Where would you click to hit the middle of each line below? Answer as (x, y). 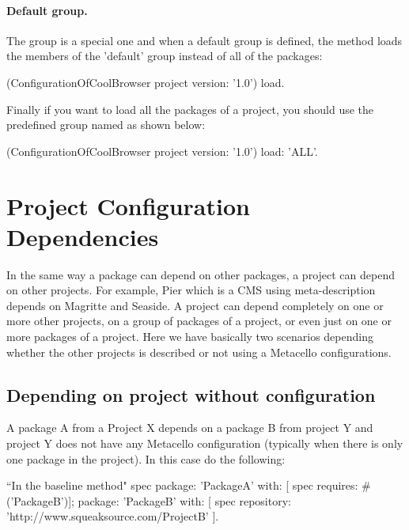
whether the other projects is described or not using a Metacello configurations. (199, 352)
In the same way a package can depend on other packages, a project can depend (201, 274)
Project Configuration (128, 205)
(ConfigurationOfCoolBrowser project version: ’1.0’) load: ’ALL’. (162, 151)
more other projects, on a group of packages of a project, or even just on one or (199, 321)
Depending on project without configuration (191, 394)
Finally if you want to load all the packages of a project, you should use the (190, 109)
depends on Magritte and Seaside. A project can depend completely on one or (195, 305)
